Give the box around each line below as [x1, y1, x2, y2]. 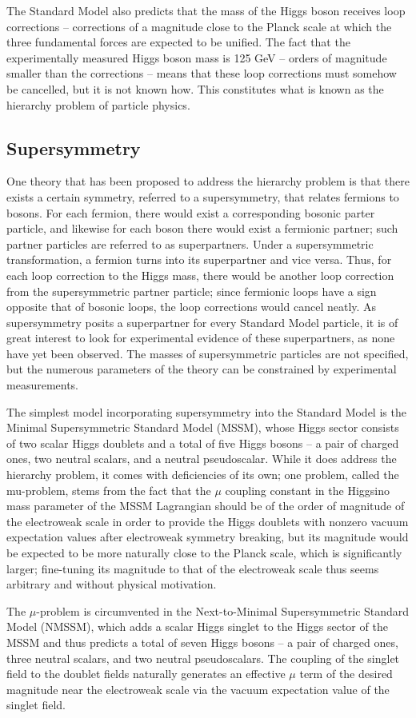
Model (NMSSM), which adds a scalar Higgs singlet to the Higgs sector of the [6, 618, 388, 635]
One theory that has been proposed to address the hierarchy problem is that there [6, 173, 410, 189]
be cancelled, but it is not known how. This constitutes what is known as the [6, 80, 384, 97]
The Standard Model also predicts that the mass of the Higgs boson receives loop [6, 2, 406, 18]
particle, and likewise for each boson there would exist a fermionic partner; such [6, 220, 398, 237]
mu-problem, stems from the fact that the [6, 481, 211, 498]
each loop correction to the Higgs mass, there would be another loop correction [6, 266, 394, 283]
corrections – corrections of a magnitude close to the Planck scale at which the [6, 18, 392, 34]
